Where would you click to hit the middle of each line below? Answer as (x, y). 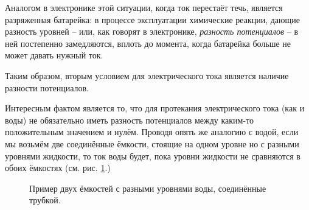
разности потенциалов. (47, 87)
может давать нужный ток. (54, 55)
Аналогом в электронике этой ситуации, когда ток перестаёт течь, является (144, 7)
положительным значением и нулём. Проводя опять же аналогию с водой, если (152, 132)
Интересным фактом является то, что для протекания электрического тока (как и (155, 108)
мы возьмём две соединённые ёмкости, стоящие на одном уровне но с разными (152, 143)
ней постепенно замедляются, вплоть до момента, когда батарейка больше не (148, 43)
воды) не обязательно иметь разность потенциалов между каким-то (130, 120)
